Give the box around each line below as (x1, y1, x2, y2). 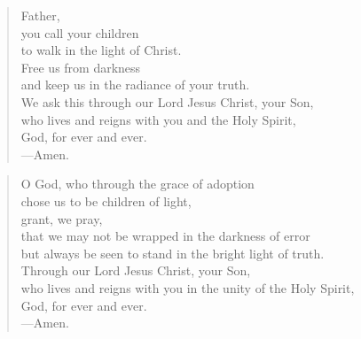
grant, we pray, (20, 209, 103, 227)
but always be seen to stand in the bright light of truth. (20, 243, 325, 262)
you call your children (20, 23, 139, 42)
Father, (20, 6, 60, 24)
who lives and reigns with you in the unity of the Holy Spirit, (20, 278, 355, 297)
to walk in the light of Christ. (20, 41, 182, 59)
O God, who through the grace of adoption (20, 174, 255, 193)
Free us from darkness (20, 58, 141, 76)
